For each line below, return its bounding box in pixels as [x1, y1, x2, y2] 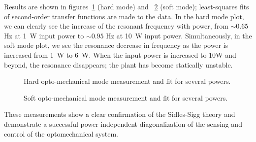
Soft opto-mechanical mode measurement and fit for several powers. [24, 92, 228, 103]
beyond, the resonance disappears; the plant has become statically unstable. [4, 59, 233, 70]
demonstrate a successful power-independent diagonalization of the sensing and [4, 118, 242, 129]
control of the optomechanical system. [4, 128, 118, 139]
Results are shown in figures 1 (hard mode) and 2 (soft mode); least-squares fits [4, 1, 249, 11]
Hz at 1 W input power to [4, 30, 84, 40]
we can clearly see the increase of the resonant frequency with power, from [4, 21, 228, 31]
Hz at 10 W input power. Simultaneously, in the [106, 30, 252, 40]
